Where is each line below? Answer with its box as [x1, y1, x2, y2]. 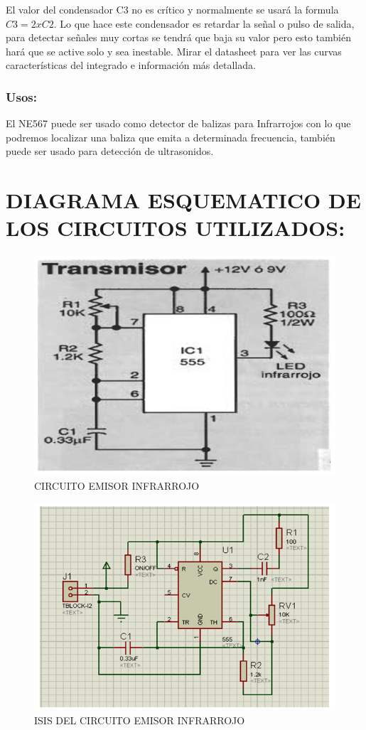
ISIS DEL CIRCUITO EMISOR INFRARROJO [34, 712, 245, 727]
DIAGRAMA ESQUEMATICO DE [6, 186, 361, 215]
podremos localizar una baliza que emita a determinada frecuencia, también [6, 129, 335, 144]
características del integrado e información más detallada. [6, 58, 256, 73]
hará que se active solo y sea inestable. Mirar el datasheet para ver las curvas [6, 43, 342, 58]
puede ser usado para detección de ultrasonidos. [6, 144, 214, 159]
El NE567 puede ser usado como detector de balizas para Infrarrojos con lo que [6, 116, 351, 131]
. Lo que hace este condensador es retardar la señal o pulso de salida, [53, 16, 355, 31]
